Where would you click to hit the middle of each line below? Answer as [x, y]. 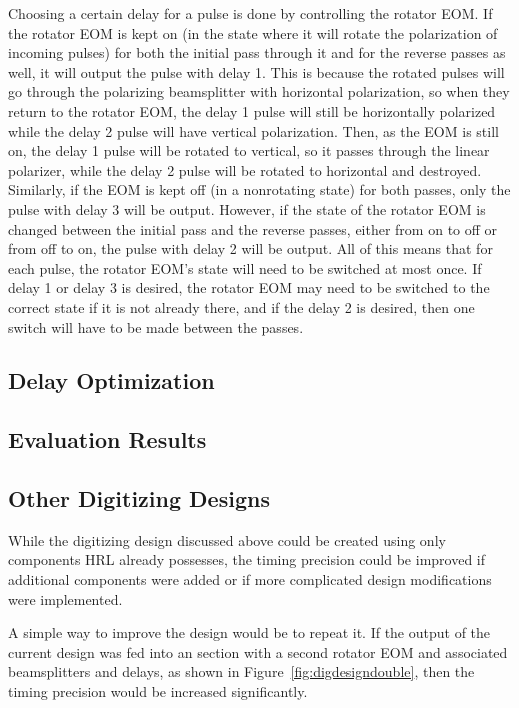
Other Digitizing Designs [139, 498]
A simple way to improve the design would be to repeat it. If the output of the [249, 632]
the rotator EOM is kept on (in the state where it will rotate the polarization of [253, 32]
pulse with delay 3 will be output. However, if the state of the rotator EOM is [247, 208]
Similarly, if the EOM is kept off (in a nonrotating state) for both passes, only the [259, 189]
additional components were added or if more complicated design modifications [250, 579]
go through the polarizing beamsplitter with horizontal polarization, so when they [259, 91]
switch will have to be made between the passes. [156, 326]
